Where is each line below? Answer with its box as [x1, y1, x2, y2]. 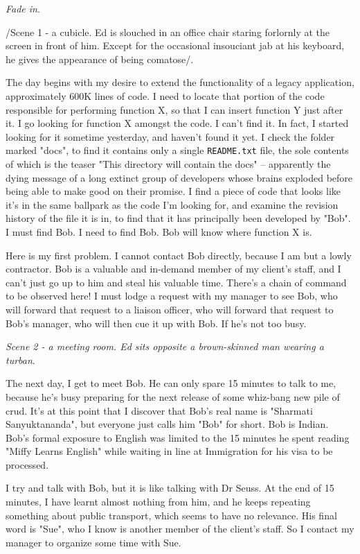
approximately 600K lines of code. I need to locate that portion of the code [6, 88, 325, 103]
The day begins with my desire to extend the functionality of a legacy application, [6, 75, 354, 89]
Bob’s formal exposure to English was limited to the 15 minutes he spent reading [6, 430, 350, 444]
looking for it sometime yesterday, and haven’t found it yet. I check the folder [6, 129, 335, 144]
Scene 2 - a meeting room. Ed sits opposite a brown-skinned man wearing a [6, 339, 324, 354]
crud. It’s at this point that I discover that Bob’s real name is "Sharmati [6, 403, 313, 417]
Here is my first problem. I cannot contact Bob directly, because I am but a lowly [6, 248, 352, 262]
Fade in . [6, 1, 40, 15]
